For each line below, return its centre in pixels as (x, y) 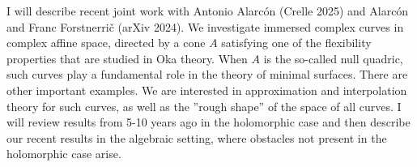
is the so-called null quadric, (333, 58)
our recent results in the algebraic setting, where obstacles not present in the (197, 137)
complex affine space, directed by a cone (106, 43)
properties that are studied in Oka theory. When (127, 58)
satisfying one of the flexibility (296, 43)
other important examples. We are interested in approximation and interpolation (207, 90)
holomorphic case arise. (64, 154)
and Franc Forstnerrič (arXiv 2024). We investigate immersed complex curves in (205, 26)
